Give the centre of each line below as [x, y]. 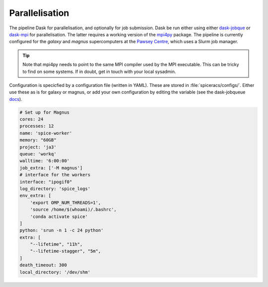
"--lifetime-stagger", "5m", [66, 251]
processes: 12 [37, 126]
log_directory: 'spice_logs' [55, 188]
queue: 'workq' [38, 154]
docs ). [16, 99]
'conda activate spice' [59, 216]
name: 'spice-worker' [46, 133]
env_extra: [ [35, 196]
